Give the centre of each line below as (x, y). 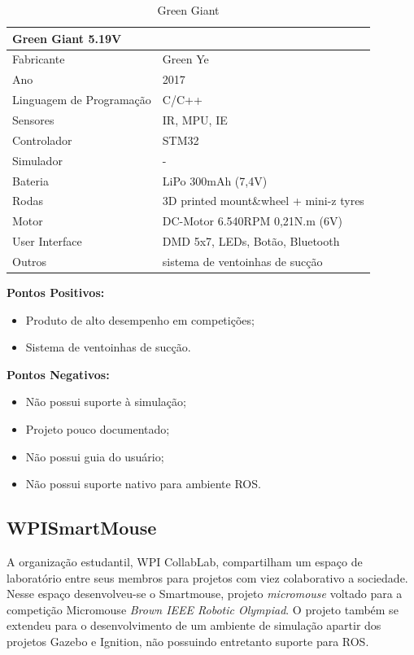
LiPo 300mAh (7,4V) (215, 180)
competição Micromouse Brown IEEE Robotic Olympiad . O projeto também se (203, 609)
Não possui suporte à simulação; (106, 402)
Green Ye (185, 59)
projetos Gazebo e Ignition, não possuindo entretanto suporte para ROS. (188, 641)
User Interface (47, 241)
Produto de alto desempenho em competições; (140, 319)
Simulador (37, 160)
